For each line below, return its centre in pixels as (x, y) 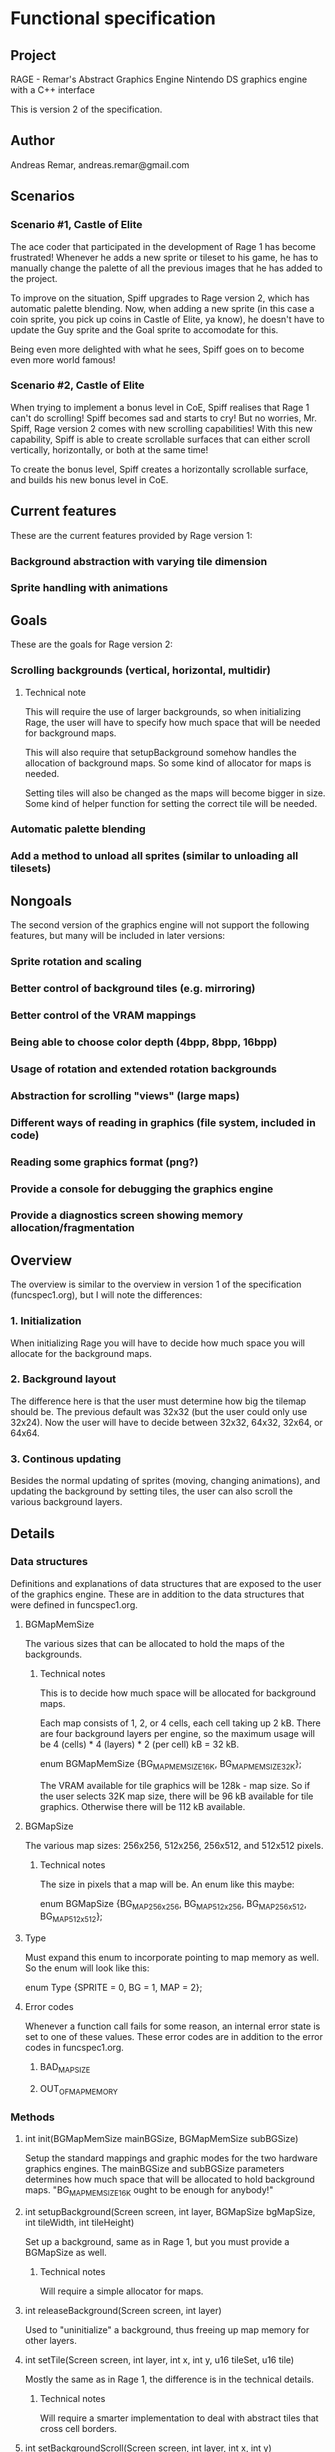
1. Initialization (46, 1321)
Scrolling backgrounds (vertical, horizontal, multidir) (141, 670)
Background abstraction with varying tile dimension (139, 561)
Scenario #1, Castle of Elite (76, 225)
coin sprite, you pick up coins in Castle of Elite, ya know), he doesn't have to (167, 319)
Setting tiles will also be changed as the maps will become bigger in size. (175, 793)
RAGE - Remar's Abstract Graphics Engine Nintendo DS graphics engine (159, 79)
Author (32, 140)
